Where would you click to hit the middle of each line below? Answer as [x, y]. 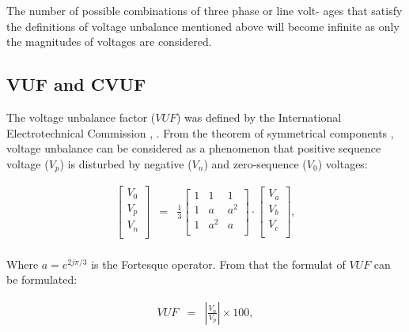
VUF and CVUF [76, 84]
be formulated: [42, 279]
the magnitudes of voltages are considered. [109, 41]
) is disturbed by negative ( [126, 163]
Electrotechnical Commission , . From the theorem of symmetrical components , [200, 132]
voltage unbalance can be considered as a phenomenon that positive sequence [194, 148]
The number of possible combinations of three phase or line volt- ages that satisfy [204, 10]
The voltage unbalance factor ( [81, 117]
